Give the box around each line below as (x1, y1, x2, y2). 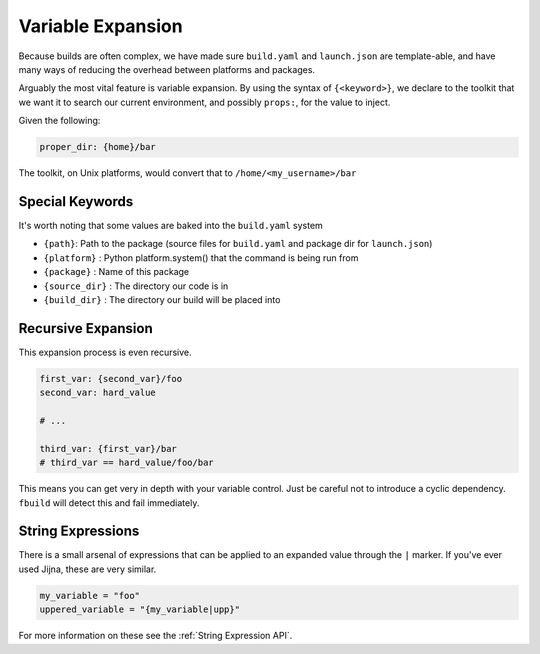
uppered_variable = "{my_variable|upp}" (39, 604, 240, 615)
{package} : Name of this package (43, 266, 190, 278)
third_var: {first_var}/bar (39, 443, 177, 454)
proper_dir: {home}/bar (39, 141, 157, 153)
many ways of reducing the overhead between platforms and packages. (18, 63, 315, 75)
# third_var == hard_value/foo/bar (39, 457, 214, 469)
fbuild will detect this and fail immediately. (18, 496, 200, 509)
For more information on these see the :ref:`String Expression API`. (18, 630, 293, 642)
